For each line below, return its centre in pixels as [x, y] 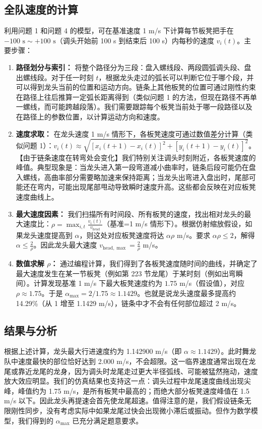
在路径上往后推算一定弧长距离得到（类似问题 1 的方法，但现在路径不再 [133, 97]
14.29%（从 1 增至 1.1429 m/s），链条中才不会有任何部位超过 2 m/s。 [128, 303]
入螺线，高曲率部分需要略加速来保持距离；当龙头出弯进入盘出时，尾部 [132, 177]
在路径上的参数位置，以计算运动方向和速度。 [90, 116]
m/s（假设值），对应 [212, 283]
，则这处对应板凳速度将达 [122, 235]
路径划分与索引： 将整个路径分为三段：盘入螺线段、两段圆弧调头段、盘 [134, 67]
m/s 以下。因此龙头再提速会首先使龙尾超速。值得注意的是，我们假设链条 [124, 401]
